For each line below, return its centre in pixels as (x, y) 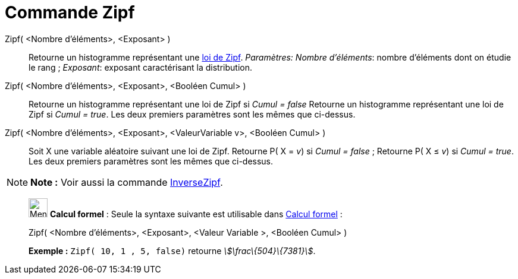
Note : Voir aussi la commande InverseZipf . (127, 182)
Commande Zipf (70, 12)
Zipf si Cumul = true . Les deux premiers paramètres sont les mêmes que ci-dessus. (192, 114)
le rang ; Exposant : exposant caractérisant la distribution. (140, 67)
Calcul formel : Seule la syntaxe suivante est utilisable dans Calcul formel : (196, 214)
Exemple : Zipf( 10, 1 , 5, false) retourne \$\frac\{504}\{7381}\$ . (172, 251)
